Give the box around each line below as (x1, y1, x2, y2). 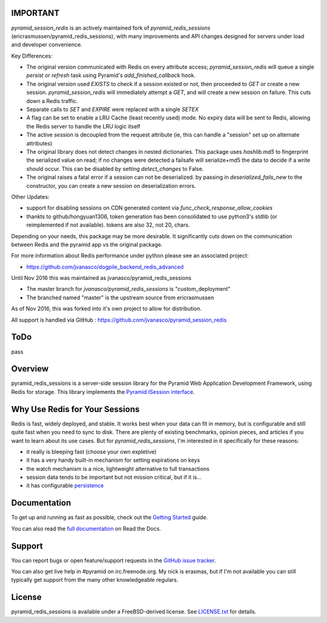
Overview (11, 364, 49, 374)
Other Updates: (11, 193, 50, 200)
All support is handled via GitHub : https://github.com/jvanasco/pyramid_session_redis (11, 316, 227, 324)
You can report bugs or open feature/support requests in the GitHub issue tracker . (11, 556, 216, 564)
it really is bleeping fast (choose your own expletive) (26, 448, 157, 455)
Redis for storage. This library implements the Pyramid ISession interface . (11, 388, 195, 395)
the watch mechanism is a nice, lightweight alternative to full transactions (26, 465, 210, 472)
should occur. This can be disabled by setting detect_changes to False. (26, 165, 204, 172)
